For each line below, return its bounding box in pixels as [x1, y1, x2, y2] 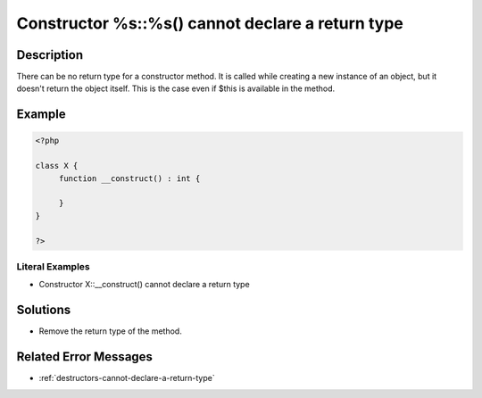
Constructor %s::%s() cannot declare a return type [16, 13, 403, 33]
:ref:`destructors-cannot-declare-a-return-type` [38, 373, 215, 384]
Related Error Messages [16, 349, 154, 365]
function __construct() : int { [58, 173, 201, 183]
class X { [35, 161, 79, 171]
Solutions [16, 303, 71, 318]
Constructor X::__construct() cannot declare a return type [38, 279, 250, 290]
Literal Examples [16, 260, 90, 272]
